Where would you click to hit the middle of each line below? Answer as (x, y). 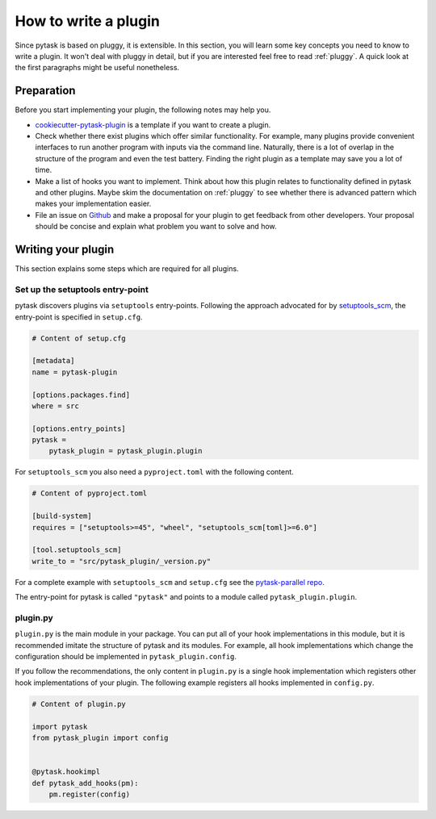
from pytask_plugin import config (100, 738)
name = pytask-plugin (75, 372)
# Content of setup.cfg (79, 338)
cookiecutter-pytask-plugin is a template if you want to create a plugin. (153, 124)
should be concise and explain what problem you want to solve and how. (156, 227)
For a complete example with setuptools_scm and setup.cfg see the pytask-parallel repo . (170, 582)
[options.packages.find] (81, 395)
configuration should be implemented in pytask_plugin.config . (126, 657)
